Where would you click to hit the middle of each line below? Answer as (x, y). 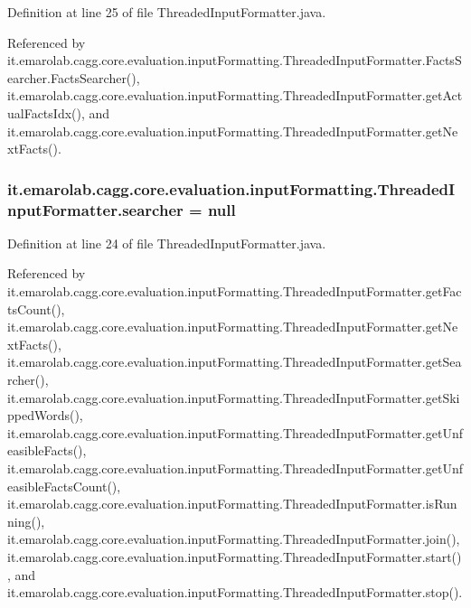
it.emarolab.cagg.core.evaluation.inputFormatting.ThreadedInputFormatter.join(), (234, 539)
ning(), (26, 521)
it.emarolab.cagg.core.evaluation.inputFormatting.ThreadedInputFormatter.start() (235, 556)
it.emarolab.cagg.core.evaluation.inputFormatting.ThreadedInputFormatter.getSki (234, 397)
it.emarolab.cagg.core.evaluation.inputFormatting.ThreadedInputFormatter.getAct (235, 95)
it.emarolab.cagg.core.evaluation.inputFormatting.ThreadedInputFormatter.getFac (235, 291)
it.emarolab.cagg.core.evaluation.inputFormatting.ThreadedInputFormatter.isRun (232, 504)
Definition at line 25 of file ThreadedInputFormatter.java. (167, 12)
